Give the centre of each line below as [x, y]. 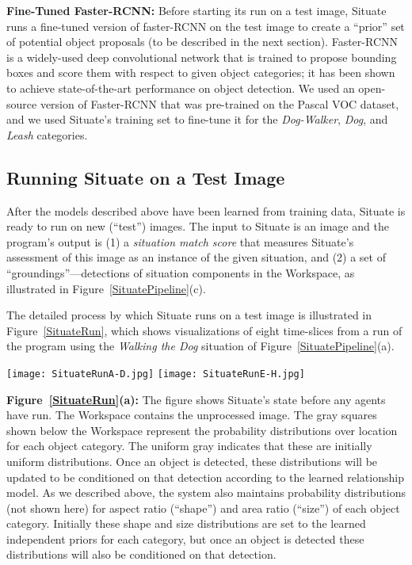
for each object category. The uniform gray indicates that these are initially [189, 446]
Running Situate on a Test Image [146, 177]
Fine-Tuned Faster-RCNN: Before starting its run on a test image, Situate [196, 10]
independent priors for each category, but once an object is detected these [185, 538]
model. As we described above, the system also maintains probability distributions [206, 492]
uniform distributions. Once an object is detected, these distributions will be [192, 461]
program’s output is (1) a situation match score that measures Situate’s [180, 241]
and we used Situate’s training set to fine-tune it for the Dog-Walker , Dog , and [197, 119]
